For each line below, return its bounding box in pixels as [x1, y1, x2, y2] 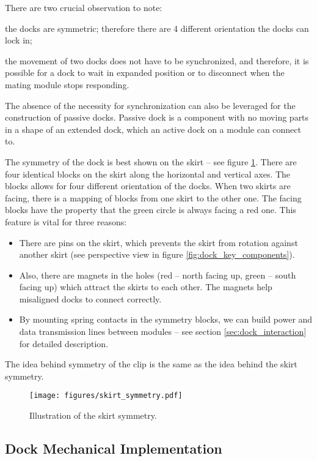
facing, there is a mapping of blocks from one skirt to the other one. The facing [5, 191, 302, 204]
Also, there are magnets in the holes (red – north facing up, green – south [19, 268, 296, 281]
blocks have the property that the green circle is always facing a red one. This [5, 203, 296, 216]
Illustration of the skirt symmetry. [29, 409, 157, 422]
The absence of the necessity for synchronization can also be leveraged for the [5, 99, 296, 111]
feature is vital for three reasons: [5, 215, 127, 228]
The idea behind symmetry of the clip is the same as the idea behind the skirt [5, 358, 297, 370]
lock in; [5, 34, 32, 47]
